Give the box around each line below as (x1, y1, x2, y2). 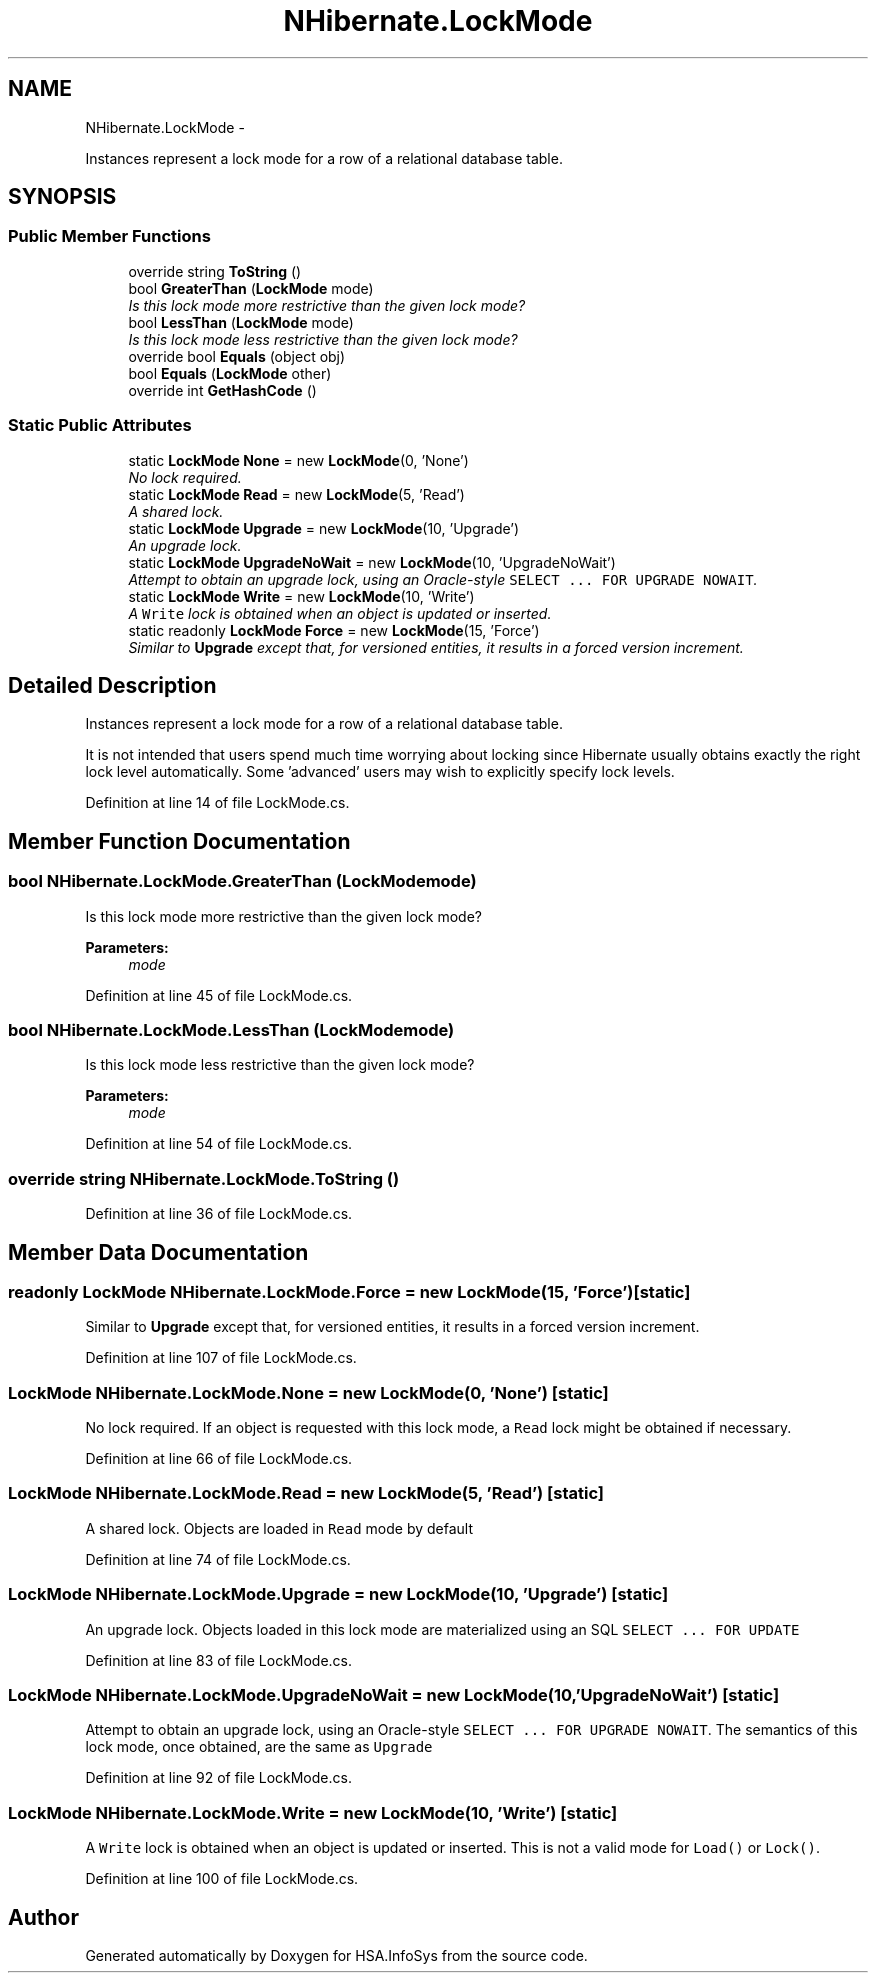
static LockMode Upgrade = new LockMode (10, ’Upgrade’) (128, 519, 520, 537)
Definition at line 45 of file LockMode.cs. (85, 986, 353, 1004)
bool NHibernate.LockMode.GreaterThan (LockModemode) (8, 871, 477, 892)
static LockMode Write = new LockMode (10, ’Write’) (128, 587, 475, 605)
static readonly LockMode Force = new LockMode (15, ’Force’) (128, 621, 540, 639)
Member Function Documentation (8, 828, 351, 854)
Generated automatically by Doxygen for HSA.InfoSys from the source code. (85, 1946, 588, 1964)
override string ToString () (128, 262, 302, 280)
